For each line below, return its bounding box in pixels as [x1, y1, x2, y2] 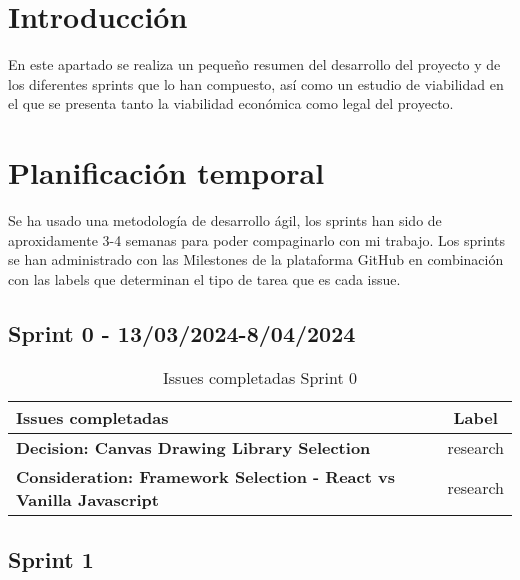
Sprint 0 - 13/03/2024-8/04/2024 [8, 317, 356, 348]
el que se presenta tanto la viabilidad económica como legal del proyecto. [8, 93, 454, 114]
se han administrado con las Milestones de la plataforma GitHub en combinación [8, 249, 504, 270]
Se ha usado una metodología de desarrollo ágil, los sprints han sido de [8, 210, 442, 231]
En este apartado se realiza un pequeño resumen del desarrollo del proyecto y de [8, 54, 501, 75]
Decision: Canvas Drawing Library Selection [16, 435, 371, 459]
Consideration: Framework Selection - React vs [16, 464, 395, 488]
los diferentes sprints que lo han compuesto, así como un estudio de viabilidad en [8, 73, 504, 94]
